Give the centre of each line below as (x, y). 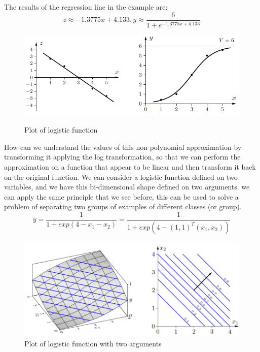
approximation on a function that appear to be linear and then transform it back (130, 167)
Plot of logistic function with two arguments (93, 343)
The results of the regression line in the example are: (86, 7)
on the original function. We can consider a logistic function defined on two (121, 177)
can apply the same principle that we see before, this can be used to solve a (121, 196)
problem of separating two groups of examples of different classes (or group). (123, 206)
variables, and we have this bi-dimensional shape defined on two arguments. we (127, 187)
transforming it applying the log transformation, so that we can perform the (122, 157)
